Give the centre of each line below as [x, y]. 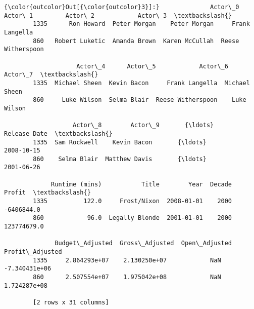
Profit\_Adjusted [33, 252]
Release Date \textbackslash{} [58, 133]
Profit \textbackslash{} [47, 193]
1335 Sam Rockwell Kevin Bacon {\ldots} [120, 142]
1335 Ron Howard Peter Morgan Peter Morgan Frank [141, 24]
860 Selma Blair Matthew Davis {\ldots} [120, 159]
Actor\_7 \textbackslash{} [51, 75]
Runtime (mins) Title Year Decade [142, 184]
